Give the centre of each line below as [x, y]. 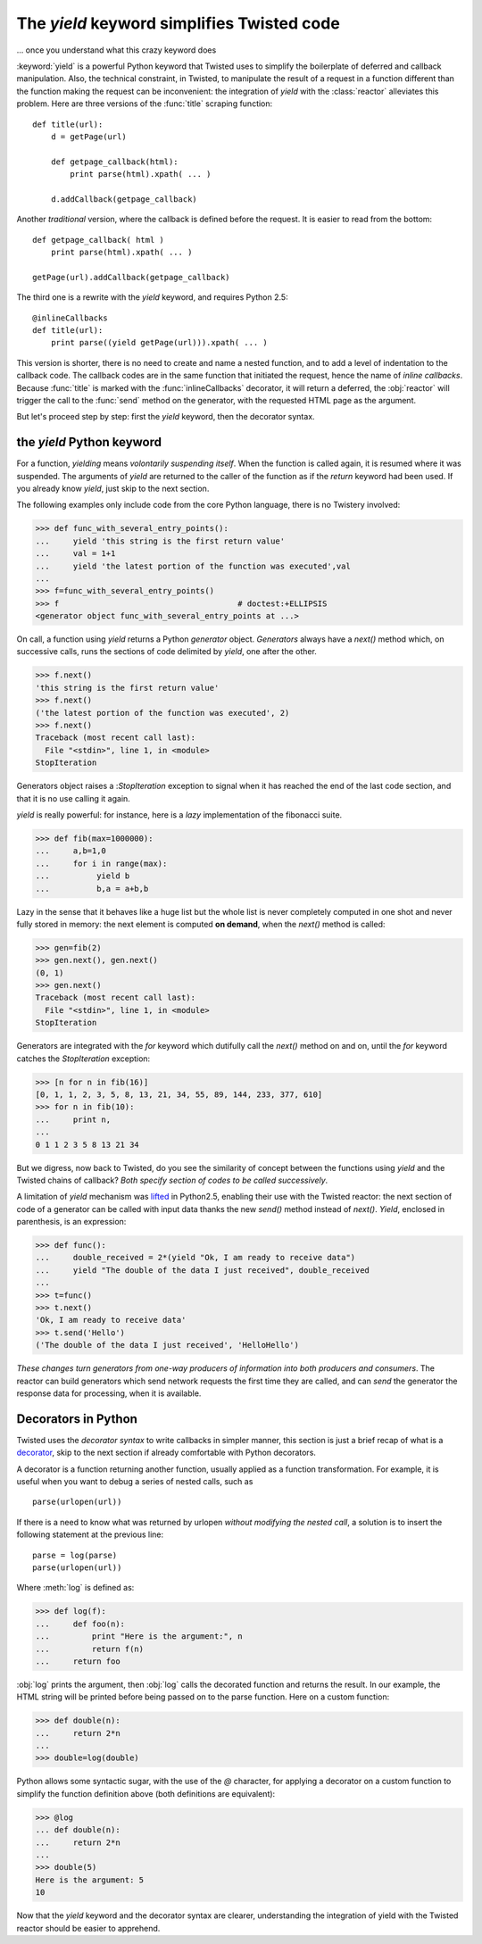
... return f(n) [90, 1649]
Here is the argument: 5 [90, 1880]
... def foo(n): [80, 1624]
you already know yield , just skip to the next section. [113, 488]
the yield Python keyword [89, 442]
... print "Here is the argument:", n [139, 1637]
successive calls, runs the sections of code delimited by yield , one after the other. [166, 652]
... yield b [83, 876]
